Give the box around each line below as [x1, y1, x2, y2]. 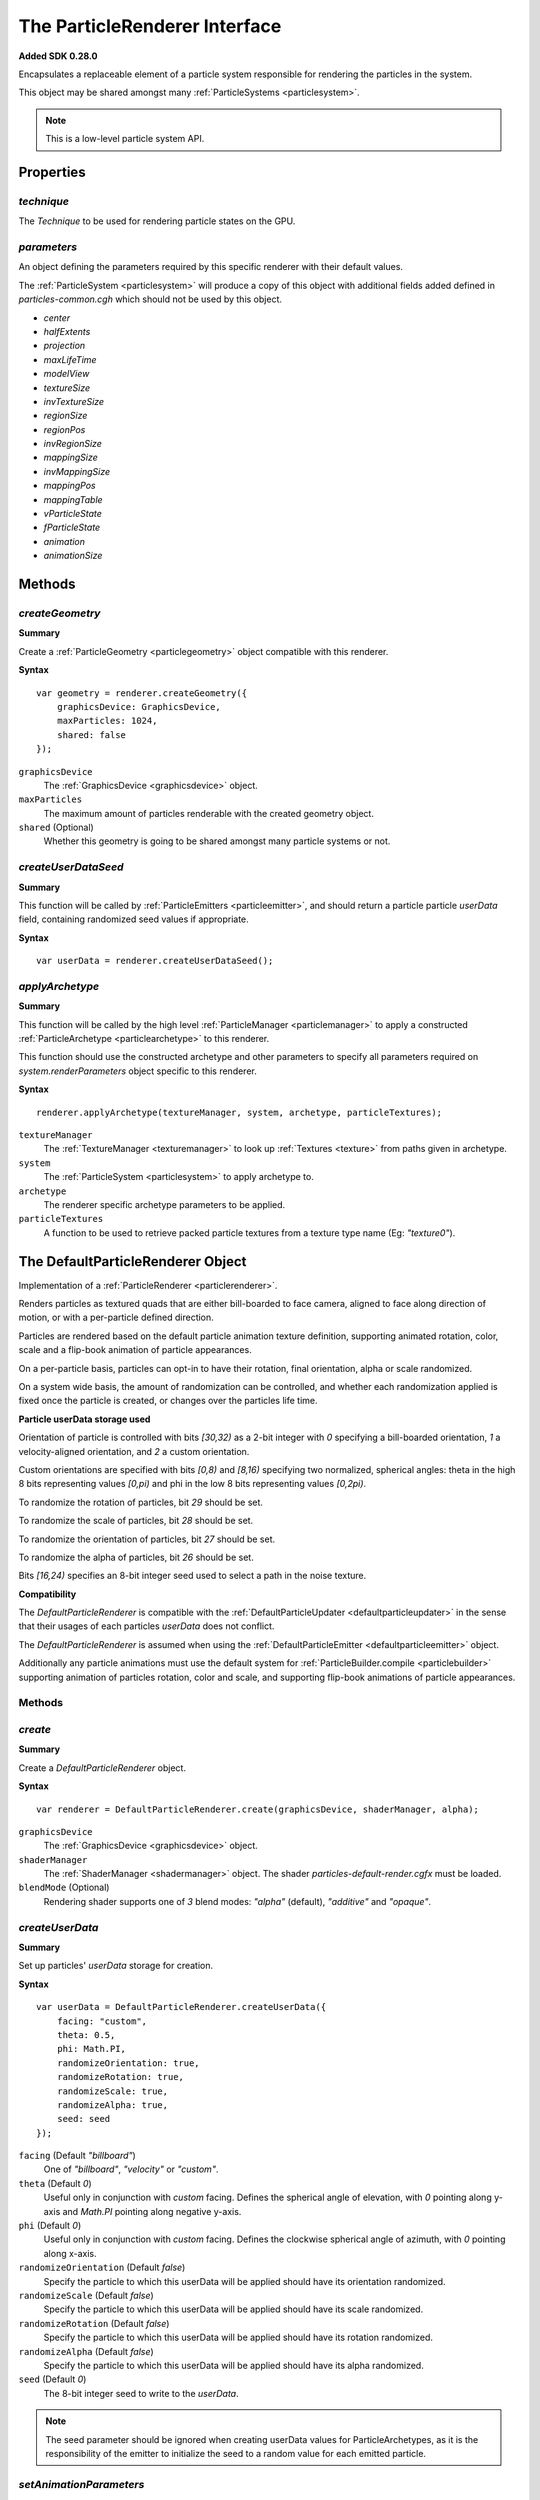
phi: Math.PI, [56, 2043, 127, 2055]
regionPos [43, 423, 86, 435]
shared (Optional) [18, 821, 94, 834]
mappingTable [43, 493, 104, 505]
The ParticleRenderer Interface [18, 15, 282, 37]
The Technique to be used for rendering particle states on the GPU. [18, 215, 296, 227]
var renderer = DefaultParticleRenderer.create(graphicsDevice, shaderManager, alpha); [36, 1803, 480, 1815]
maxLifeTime [43, 353, 97, 365]
